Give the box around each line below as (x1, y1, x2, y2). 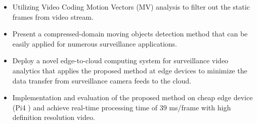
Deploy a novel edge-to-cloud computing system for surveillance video (12, 55, 229, 66)
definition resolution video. (12, 112, 95, 122)
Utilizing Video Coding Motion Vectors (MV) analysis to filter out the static (12, 2, 250, 12)
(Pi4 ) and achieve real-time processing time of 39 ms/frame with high (12, 102, 231, 112)
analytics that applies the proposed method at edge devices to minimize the (12, 65, 247, 75)
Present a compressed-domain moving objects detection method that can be (12, 28, 248, 39)
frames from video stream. (12, 11, 94, 22)
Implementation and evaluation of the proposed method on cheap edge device (12, 92, 253, 103)
